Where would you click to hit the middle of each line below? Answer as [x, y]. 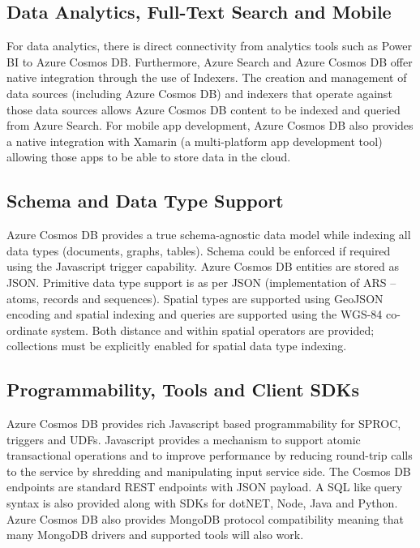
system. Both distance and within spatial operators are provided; [213, 330]
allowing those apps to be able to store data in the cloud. [149, 157]
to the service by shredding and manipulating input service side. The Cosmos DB [209, 471]
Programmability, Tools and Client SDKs [183, 390]
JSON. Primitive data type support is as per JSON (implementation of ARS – [201, 282]
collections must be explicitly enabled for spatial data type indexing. [177, 346]
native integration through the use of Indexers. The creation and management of [207, 77]
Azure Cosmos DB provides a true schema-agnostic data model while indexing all [209, 235]
